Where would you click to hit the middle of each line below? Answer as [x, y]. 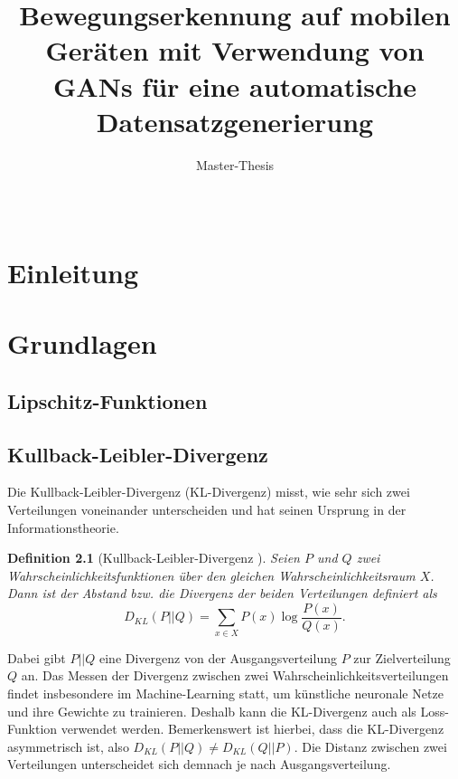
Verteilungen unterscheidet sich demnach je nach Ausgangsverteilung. [199, 764]
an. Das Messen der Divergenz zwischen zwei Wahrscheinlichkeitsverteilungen [235, 675]
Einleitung [73, 272]
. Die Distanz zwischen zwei [370, 746]
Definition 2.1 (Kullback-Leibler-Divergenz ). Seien [154, 558]
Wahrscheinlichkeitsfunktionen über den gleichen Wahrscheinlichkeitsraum [211, 575]
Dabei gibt [37, 657]
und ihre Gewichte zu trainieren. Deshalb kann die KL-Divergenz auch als [212, 711]
